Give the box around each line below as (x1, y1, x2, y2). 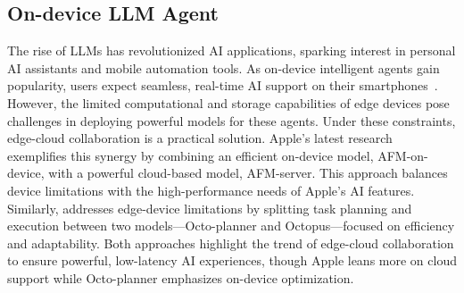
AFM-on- (377, 146, 428, 164)
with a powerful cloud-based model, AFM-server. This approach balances (48, 163, 448, 182)
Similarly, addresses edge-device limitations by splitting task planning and (7, 198, 412, 217)
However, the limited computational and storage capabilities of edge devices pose (7, 93, 450, 112)
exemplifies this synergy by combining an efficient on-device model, (7, 146, 374, 164)
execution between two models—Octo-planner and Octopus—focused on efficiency (7, 216, 455, 235)
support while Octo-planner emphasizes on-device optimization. (7, 268, 354, 287)
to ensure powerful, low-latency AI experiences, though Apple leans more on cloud (7, 251, 457, 270)
